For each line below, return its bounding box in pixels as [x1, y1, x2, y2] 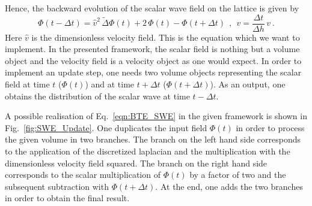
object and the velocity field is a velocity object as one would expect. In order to [5, 54, 302, 66]
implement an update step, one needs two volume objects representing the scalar [5, 66, 302, 78]
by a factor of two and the [189, 168, 286, 181]
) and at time [85, 78, 135, 90]
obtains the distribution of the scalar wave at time [5, 89, 190, 102]
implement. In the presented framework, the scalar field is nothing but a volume [5, 43, 300, 55]
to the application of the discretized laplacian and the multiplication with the [5, 145, 290, 157]
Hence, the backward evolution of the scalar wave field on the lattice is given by [5, 2, 299, 14]
